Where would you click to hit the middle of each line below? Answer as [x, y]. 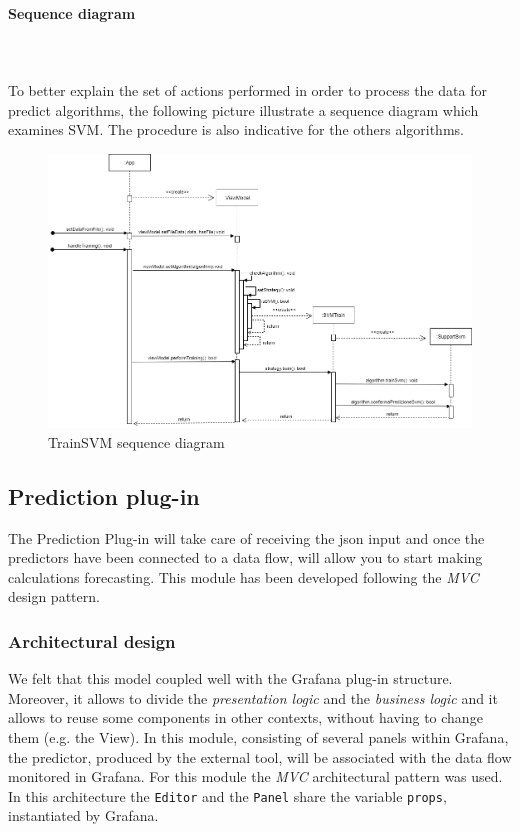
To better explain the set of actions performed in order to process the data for [247, 89]
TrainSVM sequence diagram [136, 441]
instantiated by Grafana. [83, 815]
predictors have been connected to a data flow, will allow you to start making [245, 557]
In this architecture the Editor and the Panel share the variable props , [227, 795]
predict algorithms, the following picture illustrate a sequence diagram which [243, 109]
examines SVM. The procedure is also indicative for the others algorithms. [236, 129]
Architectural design [92, 640]
